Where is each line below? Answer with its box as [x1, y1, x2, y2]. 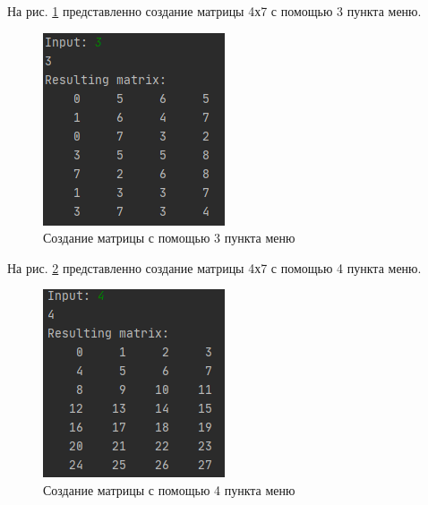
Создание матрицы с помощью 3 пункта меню [43, 228, 295, 247]
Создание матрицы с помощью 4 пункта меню [43, 480, 295, 499]
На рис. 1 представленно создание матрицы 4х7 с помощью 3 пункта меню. [7, 2, 422, 20]
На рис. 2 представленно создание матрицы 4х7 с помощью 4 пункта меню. [7, 258, 422, 277]
